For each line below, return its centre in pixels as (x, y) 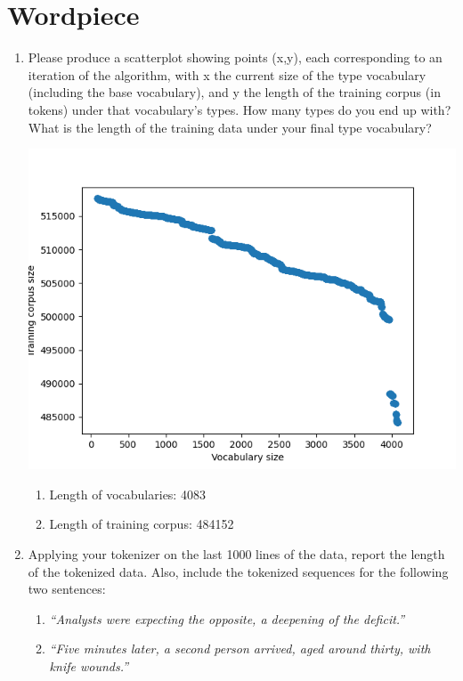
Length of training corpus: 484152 (142, 524)
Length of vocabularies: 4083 (127, 494)
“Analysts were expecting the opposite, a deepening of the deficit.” (227, 618)
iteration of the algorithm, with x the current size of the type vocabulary (227, 74)
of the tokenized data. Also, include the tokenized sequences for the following (238, 571)
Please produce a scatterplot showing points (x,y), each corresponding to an (235, 57)
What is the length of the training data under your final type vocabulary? (230, 127)
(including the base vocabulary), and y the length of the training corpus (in (234, 92)
